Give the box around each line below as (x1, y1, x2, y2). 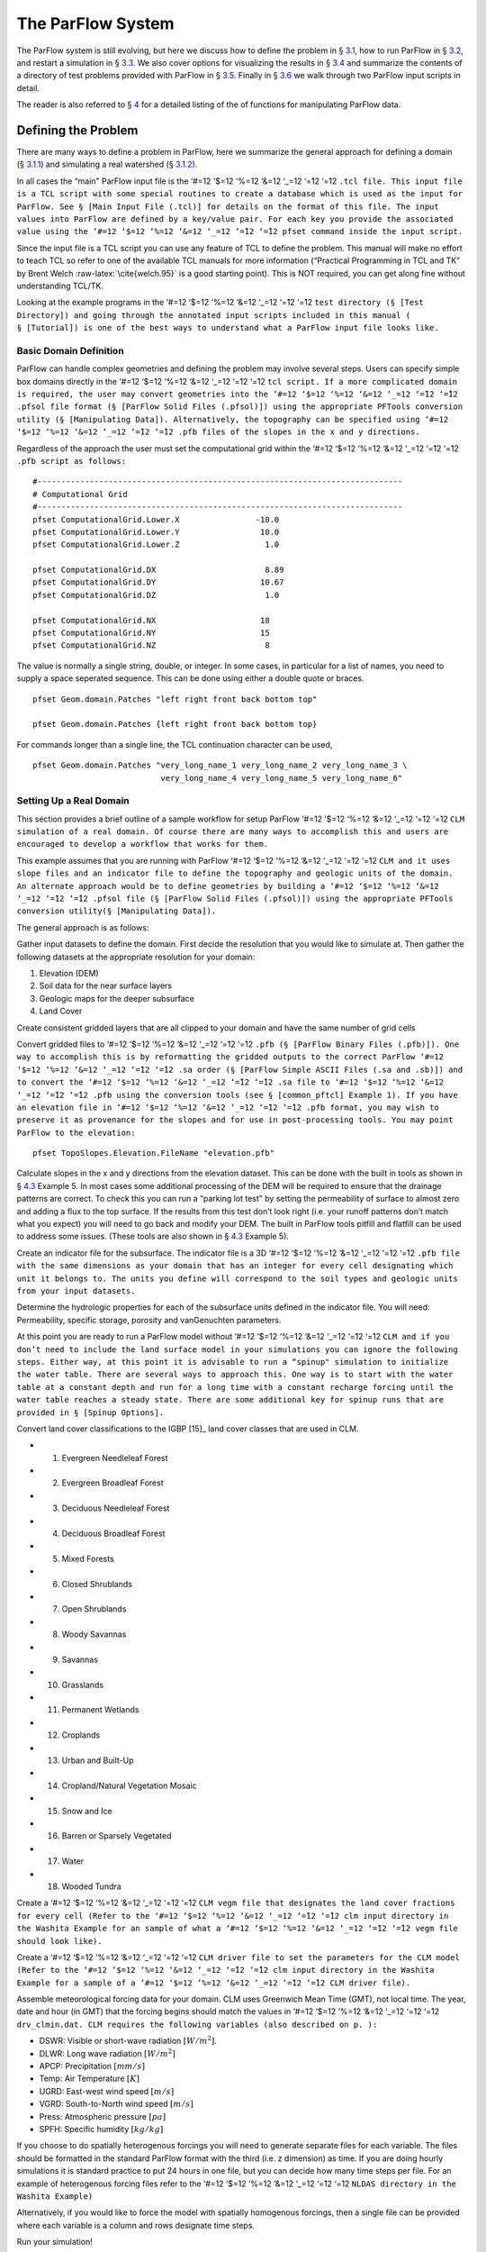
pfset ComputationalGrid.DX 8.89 (32, 565, 284, 576)
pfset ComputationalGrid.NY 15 (32, 628, 270, 639)
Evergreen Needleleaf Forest (61, 1452, 168, 1463)
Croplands (61, 1730, 101, 1740)
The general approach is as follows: (16, 922, 149, 932)
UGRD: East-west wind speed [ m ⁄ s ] (39, 2085, 175, 2096)
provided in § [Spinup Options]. (16, 1407, 165, 1418)
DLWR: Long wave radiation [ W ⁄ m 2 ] (39, 2047, 175, 2058)
